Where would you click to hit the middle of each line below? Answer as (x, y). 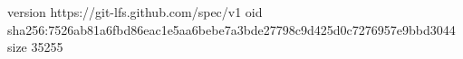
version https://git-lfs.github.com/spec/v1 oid (135, 12)
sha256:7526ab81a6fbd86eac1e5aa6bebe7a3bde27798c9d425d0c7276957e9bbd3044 (231, 29)
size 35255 (35, 47)
